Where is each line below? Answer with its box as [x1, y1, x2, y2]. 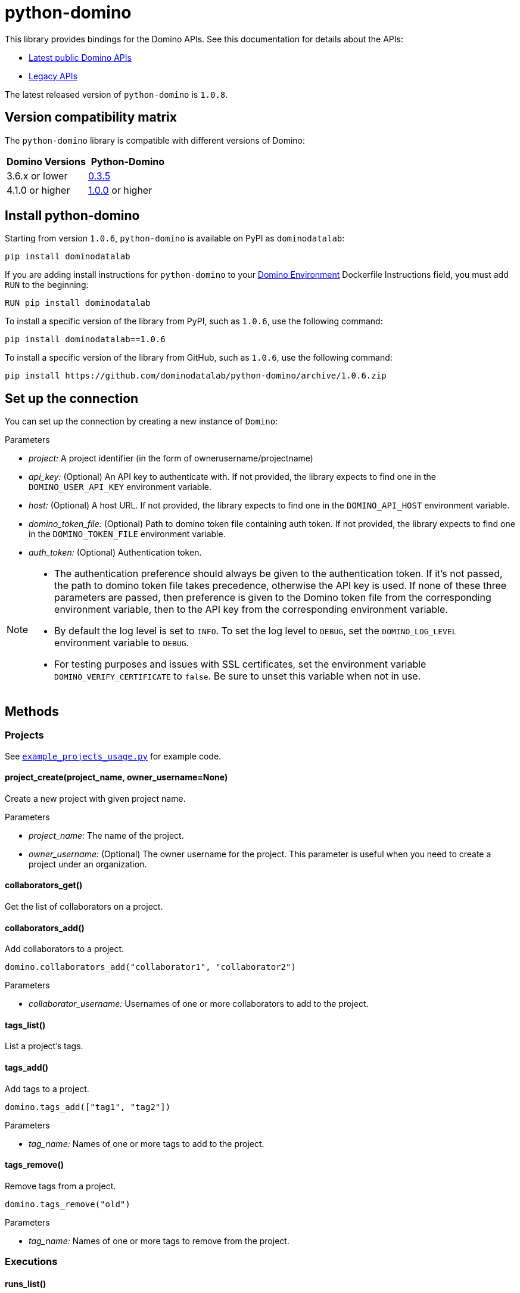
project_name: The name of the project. [29, 830, 184, 841]
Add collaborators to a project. [5, 944, 124, 954]
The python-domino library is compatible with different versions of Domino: [5, 135, 306, 145]
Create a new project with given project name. [5, 793, 186, 804]
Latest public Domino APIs [29, 52, 132, 63]
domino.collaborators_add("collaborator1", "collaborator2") [5, 962, 296, 972]
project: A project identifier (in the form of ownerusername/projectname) [29, 453, 313, 464]
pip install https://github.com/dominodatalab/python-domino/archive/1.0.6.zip [5, 371, 387, 381]
